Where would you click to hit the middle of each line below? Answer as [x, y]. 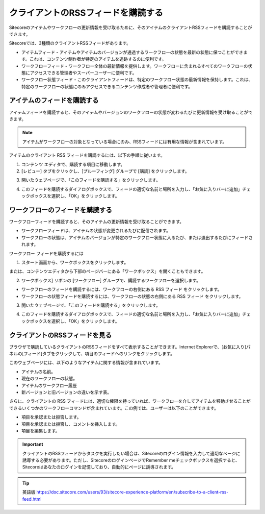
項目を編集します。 [40, 431]
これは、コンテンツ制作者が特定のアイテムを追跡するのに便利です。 [98, 59]
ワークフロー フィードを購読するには [46, 253]
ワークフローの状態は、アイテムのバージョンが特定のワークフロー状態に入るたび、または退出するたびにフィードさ [137, 237]
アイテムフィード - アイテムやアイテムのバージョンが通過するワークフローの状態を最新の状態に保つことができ [132, 52]
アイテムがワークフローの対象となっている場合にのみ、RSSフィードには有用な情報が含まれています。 [125, 142]
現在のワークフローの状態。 [49, 379]
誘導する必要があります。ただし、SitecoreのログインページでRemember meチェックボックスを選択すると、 [131, 460]
